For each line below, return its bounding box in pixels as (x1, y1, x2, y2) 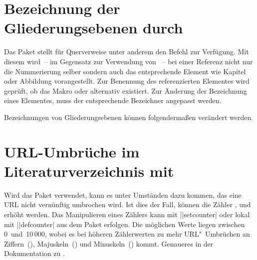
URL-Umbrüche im (4, 141, 140, 161)
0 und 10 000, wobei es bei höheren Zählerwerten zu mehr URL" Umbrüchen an (4, 229, 250, 239)
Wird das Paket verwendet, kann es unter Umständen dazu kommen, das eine (4, 189, 242, 200)
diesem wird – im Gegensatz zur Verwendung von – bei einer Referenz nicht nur (4, 56, 253, 66)
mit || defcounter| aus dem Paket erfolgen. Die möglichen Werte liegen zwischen (4, 219, 245, 229)
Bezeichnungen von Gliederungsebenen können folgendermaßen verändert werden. (4, 112, 254, 122)
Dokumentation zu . (4, 248, 65, 259)
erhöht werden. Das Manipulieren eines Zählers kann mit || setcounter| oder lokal (4, 209, 250, 219)
